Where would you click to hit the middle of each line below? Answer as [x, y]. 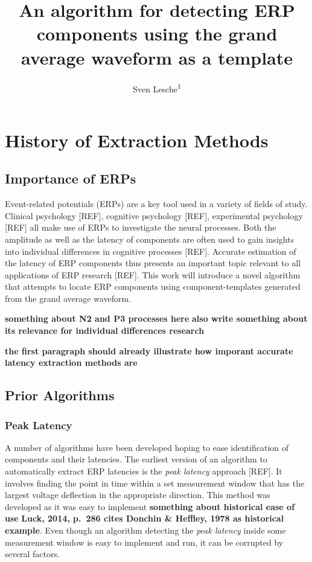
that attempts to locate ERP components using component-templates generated [153, 286]
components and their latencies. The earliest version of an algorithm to [136, 459]
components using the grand [157, 34]
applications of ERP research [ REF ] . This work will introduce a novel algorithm [153, 274]
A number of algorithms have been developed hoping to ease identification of [147, 447]
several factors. [32, 554]
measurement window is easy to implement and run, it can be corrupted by [144, 542]
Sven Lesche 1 [157, 88]
